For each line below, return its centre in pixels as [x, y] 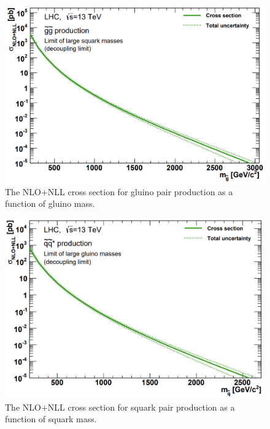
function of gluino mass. [50, 203]
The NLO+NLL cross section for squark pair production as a [120, 407]
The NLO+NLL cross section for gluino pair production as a [119, 191]
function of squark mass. [51, 419]
